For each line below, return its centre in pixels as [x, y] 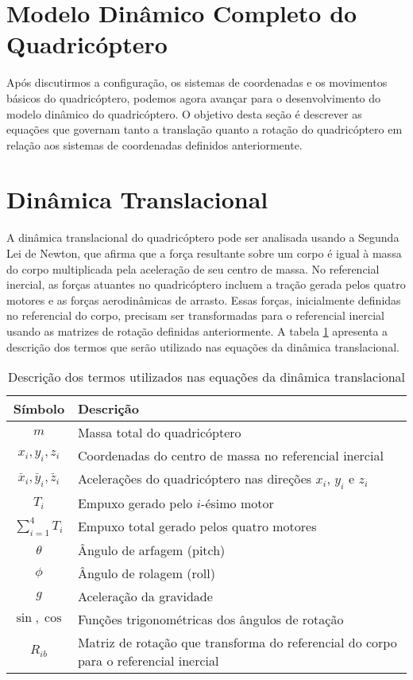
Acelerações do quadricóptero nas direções [195, 479]
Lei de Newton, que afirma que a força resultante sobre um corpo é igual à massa [204, 253]
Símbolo [39, 409]
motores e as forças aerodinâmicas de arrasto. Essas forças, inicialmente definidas [204, 299]
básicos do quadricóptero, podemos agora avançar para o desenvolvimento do [194, 97]
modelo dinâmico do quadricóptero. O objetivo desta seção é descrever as [184, 113]
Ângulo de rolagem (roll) [146, 573]
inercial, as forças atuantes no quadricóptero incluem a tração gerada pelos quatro [206, 284]
